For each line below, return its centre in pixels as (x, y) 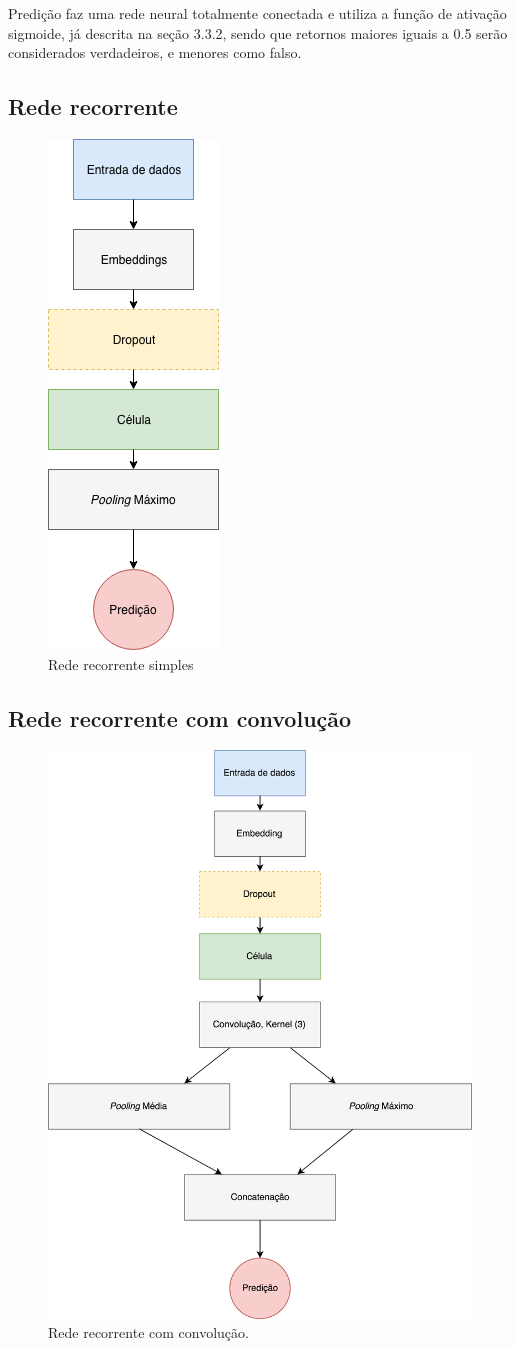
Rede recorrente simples (121, 663)
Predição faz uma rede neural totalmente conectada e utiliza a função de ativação (257, 13)
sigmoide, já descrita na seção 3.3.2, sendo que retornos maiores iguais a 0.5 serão (258, 32)
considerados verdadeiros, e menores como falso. (155, 52)
